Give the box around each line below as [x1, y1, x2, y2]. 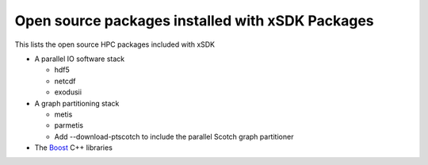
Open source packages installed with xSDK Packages [14, 12, 374, 29]
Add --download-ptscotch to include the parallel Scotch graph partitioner [54, 132, 294, 141]
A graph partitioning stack [34, 98, 120, 108]
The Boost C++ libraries [34, 143, 113, 152]
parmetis [54, 121, 83, 130]
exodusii [54, 87, 82, 97]
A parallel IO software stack [34, 54, 125, 63]
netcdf [54, 76, 76, 86]
